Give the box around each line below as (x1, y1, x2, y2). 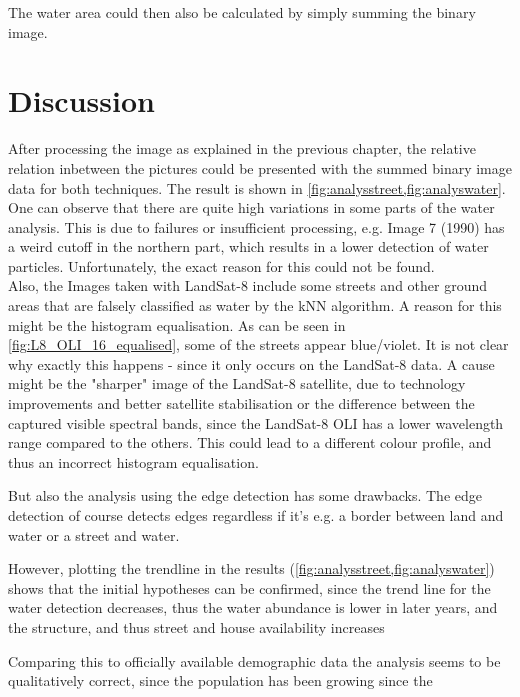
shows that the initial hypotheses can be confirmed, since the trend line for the (8, 577, 491, 598)
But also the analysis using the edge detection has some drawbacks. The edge (8, 485, 482, 506)
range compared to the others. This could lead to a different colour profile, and (8, 432, 492, 453)
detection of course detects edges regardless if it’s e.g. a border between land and (8, 505, 504, 525)
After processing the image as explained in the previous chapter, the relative (8, 138, 476, 159)
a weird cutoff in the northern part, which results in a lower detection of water (8, 236, 489, 257)
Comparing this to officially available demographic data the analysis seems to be (8, 650, 501, 671)
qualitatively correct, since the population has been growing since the (8, 670, 433, 691)
